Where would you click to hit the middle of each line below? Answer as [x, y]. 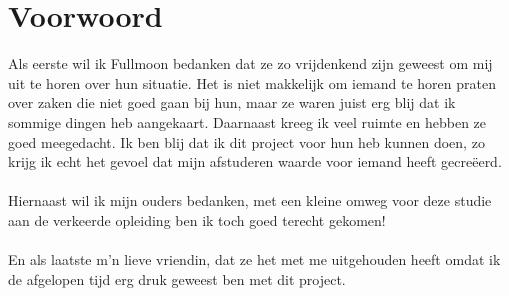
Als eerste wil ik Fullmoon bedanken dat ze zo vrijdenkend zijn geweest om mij [250, 63]
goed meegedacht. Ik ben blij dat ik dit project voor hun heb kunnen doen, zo [246, 141]
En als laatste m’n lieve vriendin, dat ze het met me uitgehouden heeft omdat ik [254, 259]
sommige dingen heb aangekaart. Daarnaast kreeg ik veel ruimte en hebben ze [247, 121]
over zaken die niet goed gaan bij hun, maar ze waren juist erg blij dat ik [232, 102]
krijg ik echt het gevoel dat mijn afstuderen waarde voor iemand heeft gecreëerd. [255, 161]
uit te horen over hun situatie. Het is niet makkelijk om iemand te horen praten [252, 82]
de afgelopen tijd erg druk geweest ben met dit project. [177, 278]
